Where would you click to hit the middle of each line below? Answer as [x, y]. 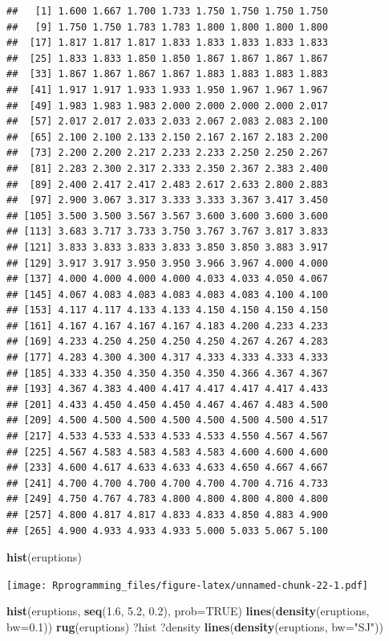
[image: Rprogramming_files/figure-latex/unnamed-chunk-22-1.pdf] [188, 585]
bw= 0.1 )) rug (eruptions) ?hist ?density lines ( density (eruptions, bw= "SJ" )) [195, 627]
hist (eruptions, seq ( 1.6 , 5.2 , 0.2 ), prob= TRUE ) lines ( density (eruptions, [188, 611]
